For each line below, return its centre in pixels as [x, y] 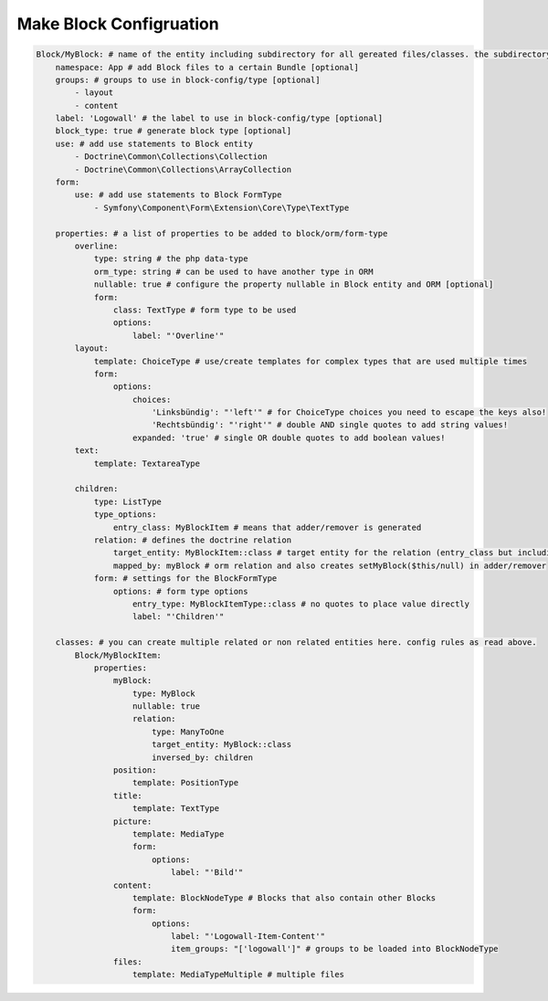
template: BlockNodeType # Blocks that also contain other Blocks [285, 898]
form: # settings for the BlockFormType [185, 579]
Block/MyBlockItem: [118, 655]
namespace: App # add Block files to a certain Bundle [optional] [207, 67]
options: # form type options [180, 591]
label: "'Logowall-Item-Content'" [248, 937]
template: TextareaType [147, 463]
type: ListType [127, 501]
